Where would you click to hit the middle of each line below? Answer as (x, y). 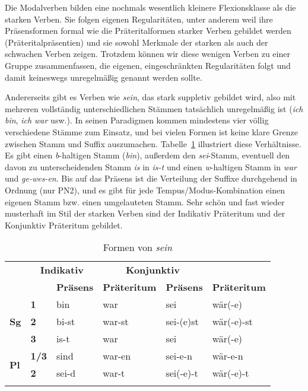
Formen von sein (137, 247)
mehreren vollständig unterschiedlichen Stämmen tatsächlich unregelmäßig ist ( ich (154, 108)
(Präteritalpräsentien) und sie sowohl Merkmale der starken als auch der (136, 42)
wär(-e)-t (231, 373)
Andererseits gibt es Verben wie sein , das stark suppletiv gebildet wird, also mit (150, 97)
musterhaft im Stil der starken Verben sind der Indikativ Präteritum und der (145, 213)
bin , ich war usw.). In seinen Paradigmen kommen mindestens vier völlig (137, 120)
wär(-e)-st (232, 322)
